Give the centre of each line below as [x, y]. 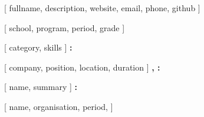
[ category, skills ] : [38, 47]
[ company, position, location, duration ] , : [82, 67]
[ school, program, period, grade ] [65, 27]
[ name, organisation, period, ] [59, 106]
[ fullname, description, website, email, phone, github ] [102, 8]
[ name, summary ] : [41, 87]
